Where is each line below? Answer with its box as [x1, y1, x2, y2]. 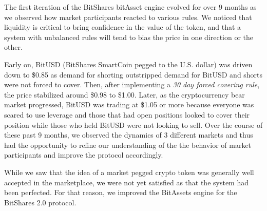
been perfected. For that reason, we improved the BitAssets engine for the [4, 187, 237, 198]
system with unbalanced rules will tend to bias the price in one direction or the [4, 31, 254, 42]
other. [4, 42, 23, 52]
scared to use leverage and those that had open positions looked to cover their [4, 109, 250, 120]
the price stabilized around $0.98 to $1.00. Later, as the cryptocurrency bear [4, 89, 245, 100]
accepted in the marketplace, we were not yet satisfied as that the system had [4, 177, 249, 187]
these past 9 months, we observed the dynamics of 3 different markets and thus [4, 129, 253, 140]
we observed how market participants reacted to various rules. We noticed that [4, 11, 252, 22]
